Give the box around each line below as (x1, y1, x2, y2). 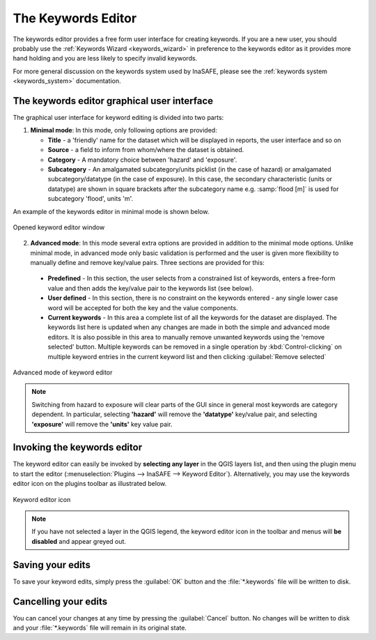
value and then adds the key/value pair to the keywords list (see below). (47, 284, 254, 292)
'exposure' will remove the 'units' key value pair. (31, 420, 173, 428)
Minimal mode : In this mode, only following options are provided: (30, 126, 217, 135)
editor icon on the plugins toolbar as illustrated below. (13, 480, 167, 488)
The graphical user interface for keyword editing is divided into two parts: (13, 114, 224, 122)
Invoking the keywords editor (13, 441, 143, 453)
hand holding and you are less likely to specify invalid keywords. (13, 54, 198, 63)
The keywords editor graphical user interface (13, 95, 214, 107)
